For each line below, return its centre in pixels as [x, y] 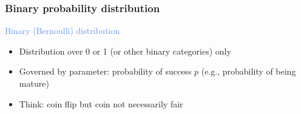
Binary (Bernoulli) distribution [63, 31]
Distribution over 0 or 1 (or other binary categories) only [125, 51]
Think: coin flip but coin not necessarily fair [101, 103]
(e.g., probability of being [249, 71]
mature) [34, 83]
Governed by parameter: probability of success [105, 71]
